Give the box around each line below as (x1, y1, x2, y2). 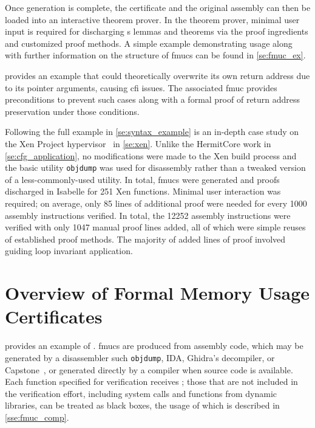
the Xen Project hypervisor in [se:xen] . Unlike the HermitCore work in (5, 137, 271, 150)
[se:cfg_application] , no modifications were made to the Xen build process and (5, 149, 297, 162)
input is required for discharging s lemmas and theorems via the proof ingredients (5, 25, 308, 38)
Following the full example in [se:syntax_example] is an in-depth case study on (5, 125, 299, 138)
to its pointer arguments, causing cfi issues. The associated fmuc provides (5, 81, 277, 94)
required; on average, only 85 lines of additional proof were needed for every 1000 (5, 196, 307, 209)
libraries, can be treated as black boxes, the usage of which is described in (5, 399, 280, 412)
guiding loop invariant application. (5, 244, 133, 257)
